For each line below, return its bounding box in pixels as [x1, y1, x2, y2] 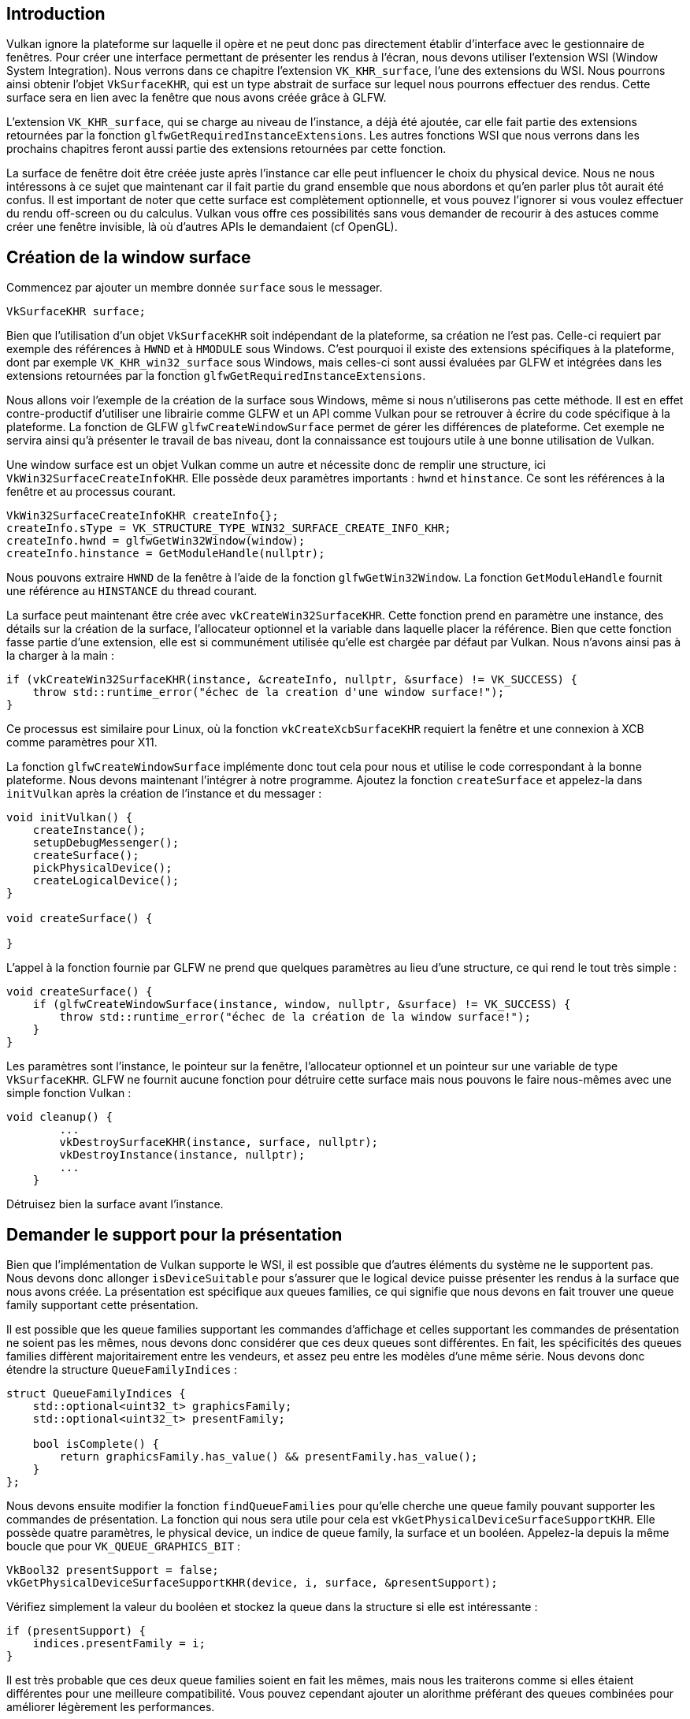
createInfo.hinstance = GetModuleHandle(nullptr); [6, 547, 325, 560]
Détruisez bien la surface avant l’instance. [6, 1197, 224, 1211]
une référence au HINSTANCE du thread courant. [6, 584, 258, 598]
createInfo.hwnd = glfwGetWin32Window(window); [6, 534, 306, 548]
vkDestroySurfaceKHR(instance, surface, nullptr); [59, 1136, 379, 1149]
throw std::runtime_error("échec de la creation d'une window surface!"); [32, 686, 505, 699]
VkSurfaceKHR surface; [6, 305, 147, 318]
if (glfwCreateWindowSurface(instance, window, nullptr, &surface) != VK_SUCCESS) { [32, 998, 571, 1011]
